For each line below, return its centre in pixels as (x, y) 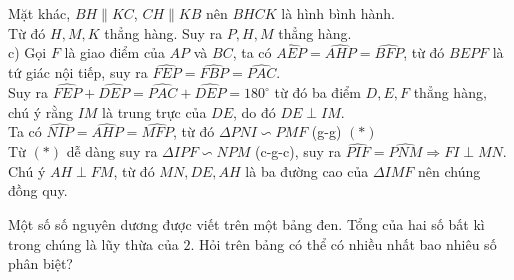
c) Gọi (27, 52)
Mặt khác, (39, 13)
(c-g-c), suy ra (298, 151)
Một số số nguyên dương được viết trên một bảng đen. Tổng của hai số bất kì (246, 224)
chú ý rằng (40, 111)
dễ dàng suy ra (112, 151)
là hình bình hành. (338, 13)
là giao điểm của (114, 52)
